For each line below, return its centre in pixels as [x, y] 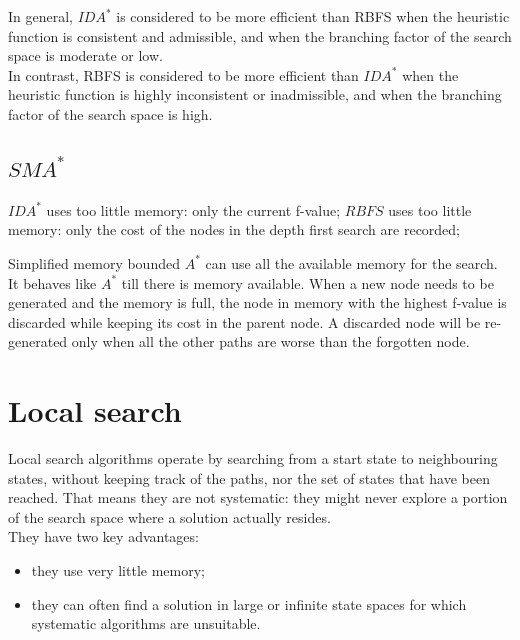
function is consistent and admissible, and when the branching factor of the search [260, 35]
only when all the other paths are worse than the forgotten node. [270, 341]
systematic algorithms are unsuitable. [146, 623]
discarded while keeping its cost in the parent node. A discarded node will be [244, 321]
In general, [40, 16]
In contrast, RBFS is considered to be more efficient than [183, 74]
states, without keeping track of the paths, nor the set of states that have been [249, 477]
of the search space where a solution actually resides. [169, 516]
